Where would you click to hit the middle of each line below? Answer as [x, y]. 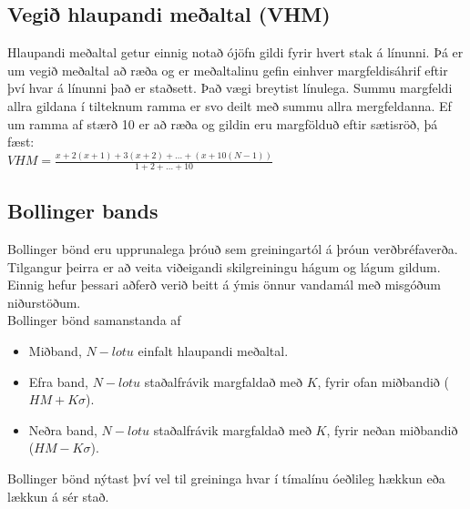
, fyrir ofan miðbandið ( [383, 381]
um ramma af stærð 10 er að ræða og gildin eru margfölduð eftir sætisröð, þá [223, 123]
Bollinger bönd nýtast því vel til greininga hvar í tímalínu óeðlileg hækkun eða [226, 478]
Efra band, [59, 381]
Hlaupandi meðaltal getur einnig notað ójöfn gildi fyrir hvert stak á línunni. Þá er [235, 52]
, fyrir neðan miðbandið [392, 429]
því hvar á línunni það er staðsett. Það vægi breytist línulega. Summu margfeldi [230, 88]
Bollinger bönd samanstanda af [94, 320]
